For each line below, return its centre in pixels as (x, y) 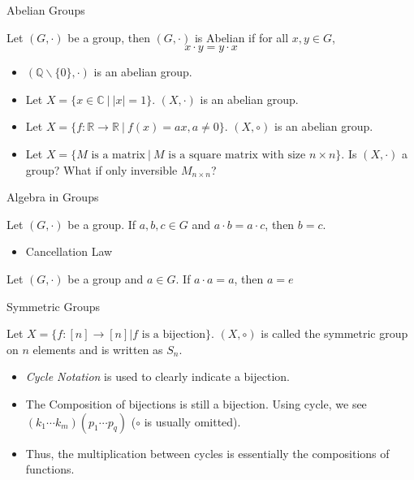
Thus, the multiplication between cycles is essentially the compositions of (207, 453)
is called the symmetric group (334, 333)
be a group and (106, 278)
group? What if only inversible (101, 169)
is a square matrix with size (237, 155)
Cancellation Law (69, 251)
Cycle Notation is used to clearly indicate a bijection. (157, 376)
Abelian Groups (46, 10)
